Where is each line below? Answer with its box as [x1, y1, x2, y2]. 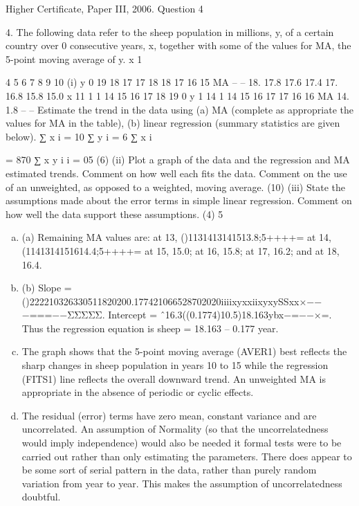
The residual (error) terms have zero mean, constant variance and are [21, 408, 317, 422]
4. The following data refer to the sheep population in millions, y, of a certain [6, 24, 334, 39]
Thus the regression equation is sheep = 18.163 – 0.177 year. [21, 320, 279, 335]
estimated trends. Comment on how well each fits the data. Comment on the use [6, 165, 347, 180]
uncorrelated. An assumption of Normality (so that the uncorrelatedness [21, 422, 329, 436]
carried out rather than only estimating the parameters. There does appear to [21, 449, 352, 463]
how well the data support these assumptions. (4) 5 [6, 206, 223, 221]
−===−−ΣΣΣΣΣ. [21, 307, 105, 322]
